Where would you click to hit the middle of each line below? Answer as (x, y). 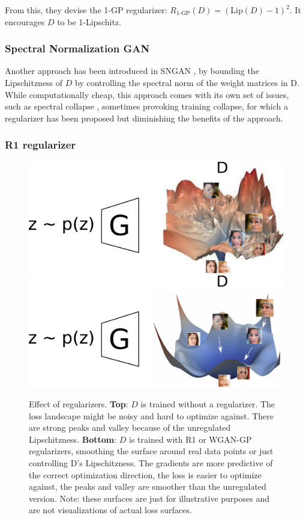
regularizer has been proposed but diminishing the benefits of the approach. (144, 118)
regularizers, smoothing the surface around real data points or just (151, 451)
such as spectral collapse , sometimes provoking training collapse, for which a (147, 106)
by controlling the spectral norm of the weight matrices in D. (187, 82)
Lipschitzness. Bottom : (73, 439)
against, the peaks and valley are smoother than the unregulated (148, 486)
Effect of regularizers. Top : (79, 403)
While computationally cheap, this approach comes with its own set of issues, (147, 94)
